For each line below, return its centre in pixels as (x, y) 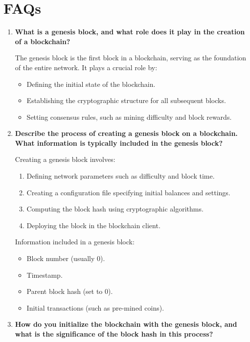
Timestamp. (45, 275)
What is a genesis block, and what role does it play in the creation (130, 32)
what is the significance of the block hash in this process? (114, 334)
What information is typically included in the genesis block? (119, 143)
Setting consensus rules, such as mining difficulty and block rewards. (129, 117)
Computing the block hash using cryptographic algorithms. (115, 209)
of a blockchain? (43, 41)
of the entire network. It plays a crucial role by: (86, 67)
